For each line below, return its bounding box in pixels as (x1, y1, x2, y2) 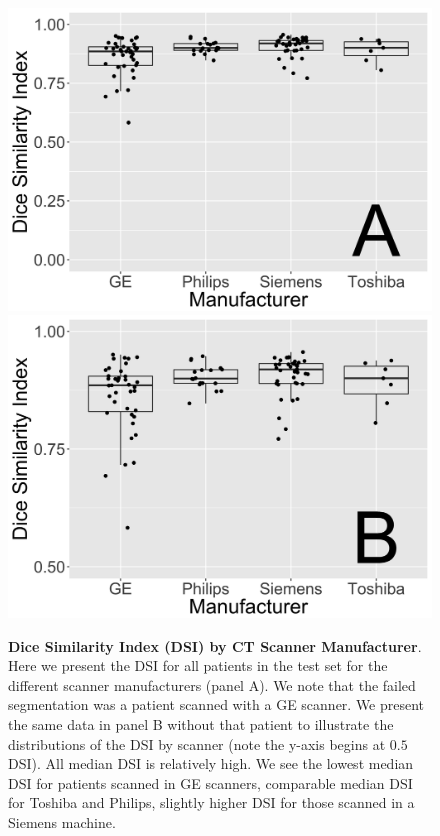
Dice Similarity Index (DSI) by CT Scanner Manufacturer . (8, 635, 422, 656)
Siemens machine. (8, 811, 116, 832)
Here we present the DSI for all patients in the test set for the (8, 655, 388, 676)
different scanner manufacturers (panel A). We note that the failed (8, 674, 416, 695)
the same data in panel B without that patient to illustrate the (8, 713, 394, 734)
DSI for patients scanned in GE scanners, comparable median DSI (8, 772, 413, 793)
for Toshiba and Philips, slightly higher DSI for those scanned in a (8, 792, 415, 813)
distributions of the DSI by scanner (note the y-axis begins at (8, 733, 386, 754)
